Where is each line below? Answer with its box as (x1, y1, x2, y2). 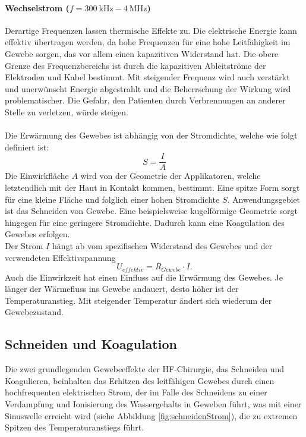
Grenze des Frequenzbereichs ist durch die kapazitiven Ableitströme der (5, 59, 266, 71)
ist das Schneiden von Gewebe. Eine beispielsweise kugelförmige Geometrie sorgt (5, 205, 298, 217)
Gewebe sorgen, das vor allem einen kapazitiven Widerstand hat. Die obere (5, 47, 279, 59)
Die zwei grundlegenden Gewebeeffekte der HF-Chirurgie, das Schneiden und (5, 363, 285, 375)
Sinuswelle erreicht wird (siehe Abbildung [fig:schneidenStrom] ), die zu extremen (5, 409, 298, 422)
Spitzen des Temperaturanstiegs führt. (5, 421, 144, 433)
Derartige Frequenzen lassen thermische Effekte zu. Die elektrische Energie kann (5, 24, 297, 36)
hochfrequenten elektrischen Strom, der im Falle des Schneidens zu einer (5, 386, 267, 398)
